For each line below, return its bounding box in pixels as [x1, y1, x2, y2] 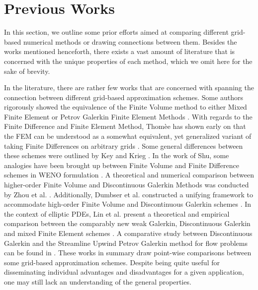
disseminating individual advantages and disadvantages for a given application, [4, 267, 244, 277]
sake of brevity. [4, 65, 50, 76]
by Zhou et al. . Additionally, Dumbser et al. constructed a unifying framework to [4, 189, 254, 199]
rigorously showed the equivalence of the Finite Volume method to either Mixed [4, 102, 247, 112]
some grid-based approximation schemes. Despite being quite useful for [4, 257, 220, 267]
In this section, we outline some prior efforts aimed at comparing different [4, 27, 229, 37]
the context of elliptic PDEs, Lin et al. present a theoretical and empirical [4, 208, 230, 219]
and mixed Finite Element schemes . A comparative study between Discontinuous [4, 228, 253, 238]
